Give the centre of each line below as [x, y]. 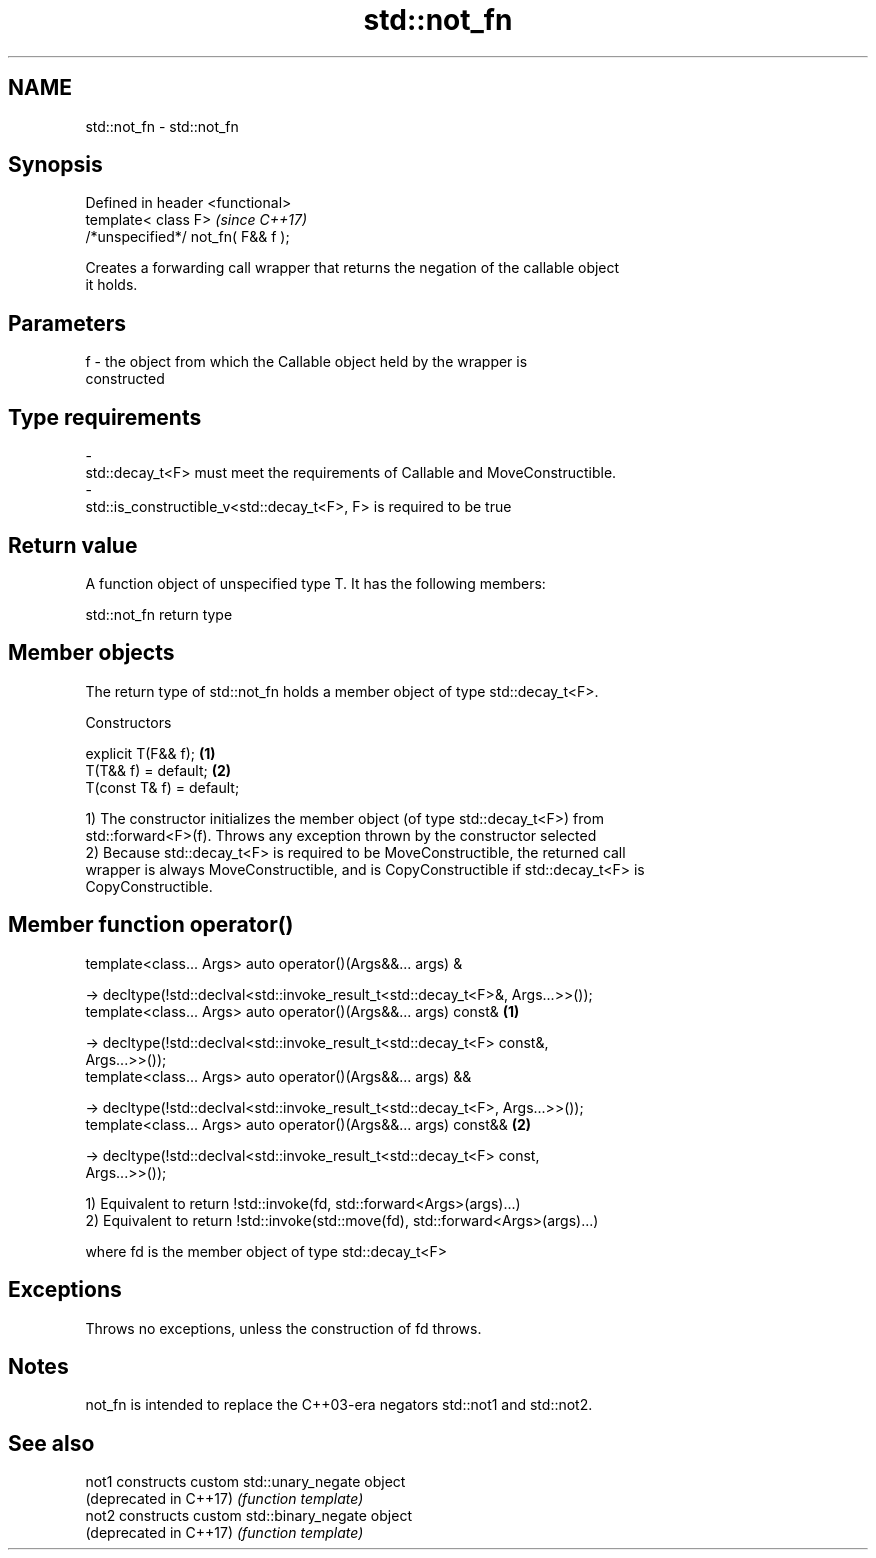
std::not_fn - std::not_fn [162, 126]
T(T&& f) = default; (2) [158, 770]
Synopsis [55, 165]
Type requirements [105, 417]
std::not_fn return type [159, 614]
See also [51, 1443]
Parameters [67, 323]
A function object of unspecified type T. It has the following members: [315, 583]
